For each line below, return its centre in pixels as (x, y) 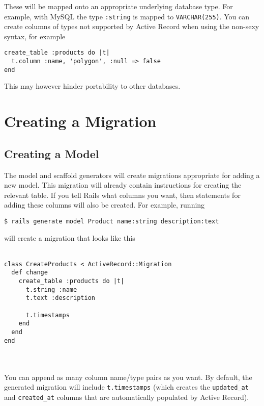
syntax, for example (35, 36)
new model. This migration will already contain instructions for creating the (123, 185)
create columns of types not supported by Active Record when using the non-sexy (132, 26)
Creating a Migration (80, 121)
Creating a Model (52, 153)
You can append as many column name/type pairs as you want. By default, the (128, 377)
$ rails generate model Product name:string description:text (112, 221)
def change (30, 273)
